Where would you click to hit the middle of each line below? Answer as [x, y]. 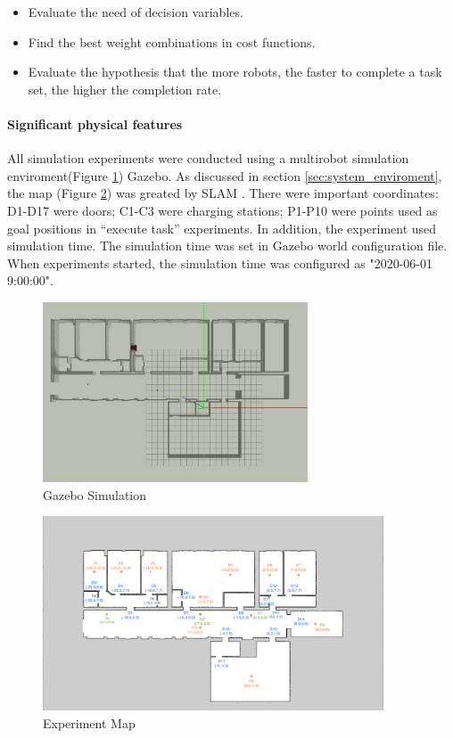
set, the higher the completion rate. [125, 89]
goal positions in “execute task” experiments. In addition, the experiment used [222, 228]
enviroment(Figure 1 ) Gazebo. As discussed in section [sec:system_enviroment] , [225, 175]
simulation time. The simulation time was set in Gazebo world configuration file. [227, 246]
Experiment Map [89, 723]
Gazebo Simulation [95, 494]
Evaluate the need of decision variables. [136, 12]
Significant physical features [95, 123]
